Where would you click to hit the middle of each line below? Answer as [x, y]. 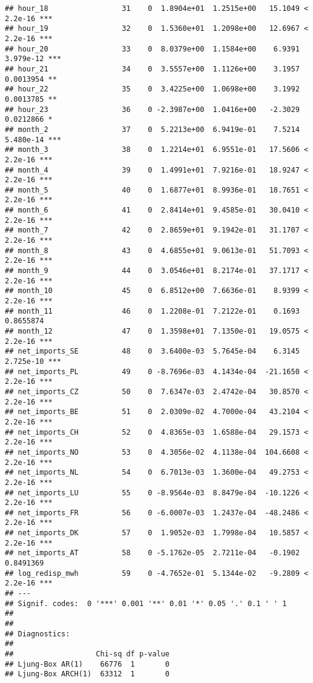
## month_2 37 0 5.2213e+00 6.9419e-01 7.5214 [152, 129]
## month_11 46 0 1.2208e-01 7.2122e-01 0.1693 [152, 311]
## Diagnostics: [38, 634]
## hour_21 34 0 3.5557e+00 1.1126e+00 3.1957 [152, 69]
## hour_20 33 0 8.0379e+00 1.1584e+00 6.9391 [152, 49]
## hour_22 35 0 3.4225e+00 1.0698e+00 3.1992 [152, 89]
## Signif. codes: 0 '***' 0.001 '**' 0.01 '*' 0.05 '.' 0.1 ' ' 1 [146, 603]
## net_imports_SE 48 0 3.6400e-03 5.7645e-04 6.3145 [152, 351]
